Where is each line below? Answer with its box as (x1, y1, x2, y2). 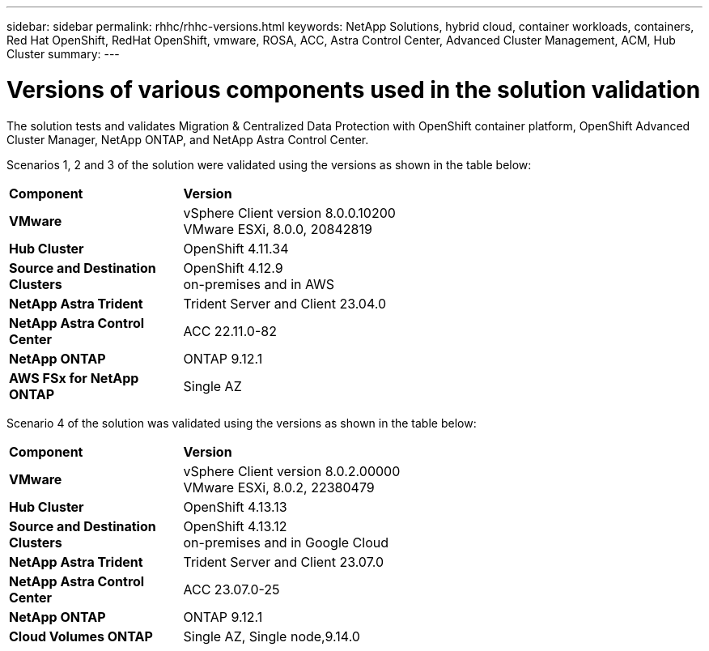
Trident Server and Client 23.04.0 (183, 295, 387, 312)
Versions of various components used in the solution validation (6, 75, 701, 104)
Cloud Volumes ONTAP (9, 628, 153, 645)
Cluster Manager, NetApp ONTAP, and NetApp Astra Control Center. (6, 132, 369, 147)
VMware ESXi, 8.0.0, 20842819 (183, 220, 372, 237)
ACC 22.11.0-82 (183, 322, 277, 339)
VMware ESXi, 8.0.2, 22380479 (183, 479, 375, 496)
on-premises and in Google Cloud (183, 534, 389, 551)
